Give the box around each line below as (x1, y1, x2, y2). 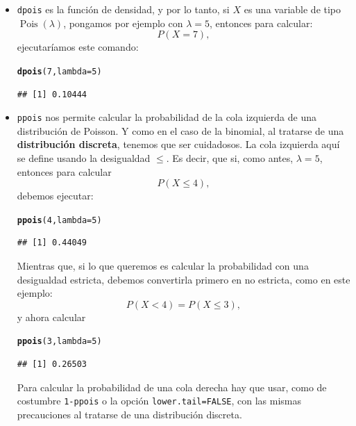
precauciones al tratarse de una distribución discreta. (17, 407, 242, 421)
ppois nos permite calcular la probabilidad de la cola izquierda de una (17, 110, 316, 124)
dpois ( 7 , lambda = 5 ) (17, 66, 102, 76)
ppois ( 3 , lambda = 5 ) (17, 336, 102, 347)
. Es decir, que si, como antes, (166, 150, 294, 165)
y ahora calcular (17, 309, 86, 324)
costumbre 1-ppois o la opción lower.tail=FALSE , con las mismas (17, 393, 302, 408)
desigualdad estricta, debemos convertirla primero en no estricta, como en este (17, 272, 350, 286)
